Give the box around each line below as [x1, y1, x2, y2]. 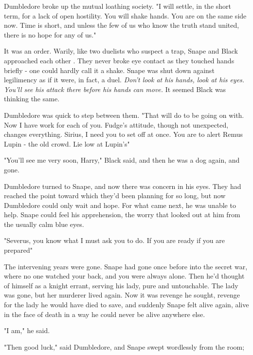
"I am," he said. [4, 325, 50, 336]
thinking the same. [4, 93, 60, 104]
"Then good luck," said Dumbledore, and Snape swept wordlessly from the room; [4, 341, 245, 352]
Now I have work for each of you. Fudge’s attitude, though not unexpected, [4, 119, 229, 130]
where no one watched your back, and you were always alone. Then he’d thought [4, 271, 245, 281]
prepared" [4, 245, 33, 255]
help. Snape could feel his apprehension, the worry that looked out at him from [4, 209, 240, 220]
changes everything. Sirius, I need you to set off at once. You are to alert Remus [4, 129, 243, 139]
